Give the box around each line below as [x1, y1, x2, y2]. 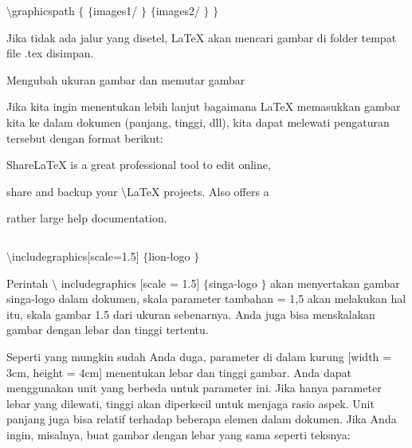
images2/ [155, 2, 200, 18]
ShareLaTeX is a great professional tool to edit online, [6, 156, 271, 173]
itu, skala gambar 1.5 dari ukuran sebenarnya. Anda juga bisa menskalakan [6, 305, 375, 322]
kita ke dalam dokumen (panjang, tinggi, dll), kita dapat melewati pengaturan [6, 113, 390, 130]
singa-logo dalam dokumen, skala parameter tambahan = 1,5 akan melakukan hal [6, 290, 406, 307]
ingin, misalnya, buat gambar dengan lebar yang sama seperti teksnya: [6, 426, 351, 442]
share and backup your [6, 183, 118, 199]
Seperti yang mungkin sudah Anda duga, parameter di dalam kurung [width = [6, 348, 391, 364]
